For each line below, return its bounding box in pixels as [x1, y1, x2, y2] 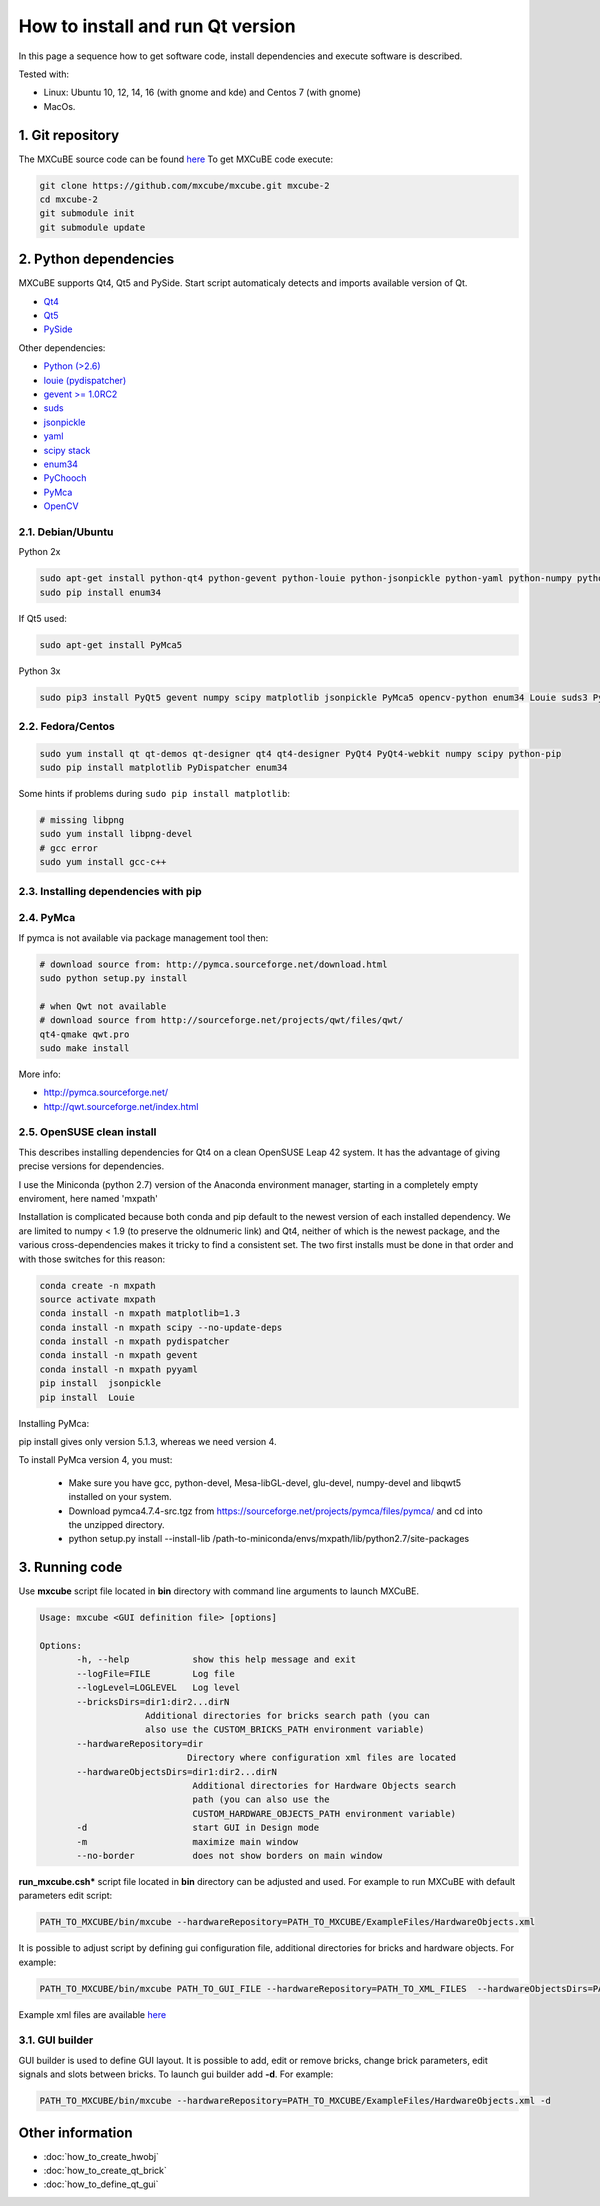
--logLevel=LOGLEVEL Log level [76, 1682, 240, 1694]
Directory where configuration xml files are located [186, 1752, 457, 1764]
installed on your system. [68, 1491, 172, 1503]
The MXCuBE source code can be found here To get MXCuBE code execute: [18, 153, 334, 165]
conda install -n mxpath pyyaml [39, 1363, 199, 1375]
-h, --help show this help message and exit [76, 1654, 357, 1665]
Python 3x [18, 665, 61, 677]
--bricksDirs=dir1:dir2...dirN [76, 1696, 230, 1707]
